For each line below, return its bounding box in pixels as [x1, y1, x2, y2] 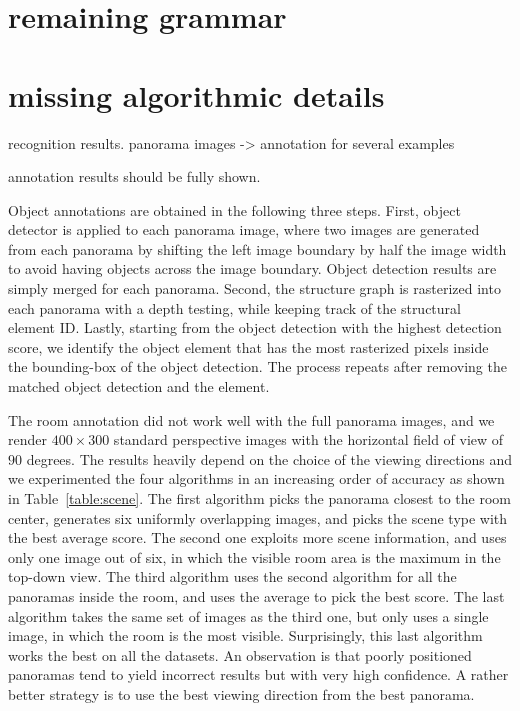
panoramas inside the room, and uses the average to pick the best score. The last [8, 585, 505, 606]
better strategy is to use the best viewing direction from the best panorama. [8, 683, 475, 704]
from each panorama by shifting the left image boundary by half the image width [8, 238, 507, 259]
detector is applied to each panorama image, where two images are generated [8, 219, 480, 240]
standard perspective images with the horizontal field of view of [113, 429, 504, 450]
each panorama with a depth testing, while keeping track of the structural [8, 297, 461, 318]
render [8, 429, 47, 450]
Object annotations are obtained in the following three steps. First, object [8, 199, 461, 220]
